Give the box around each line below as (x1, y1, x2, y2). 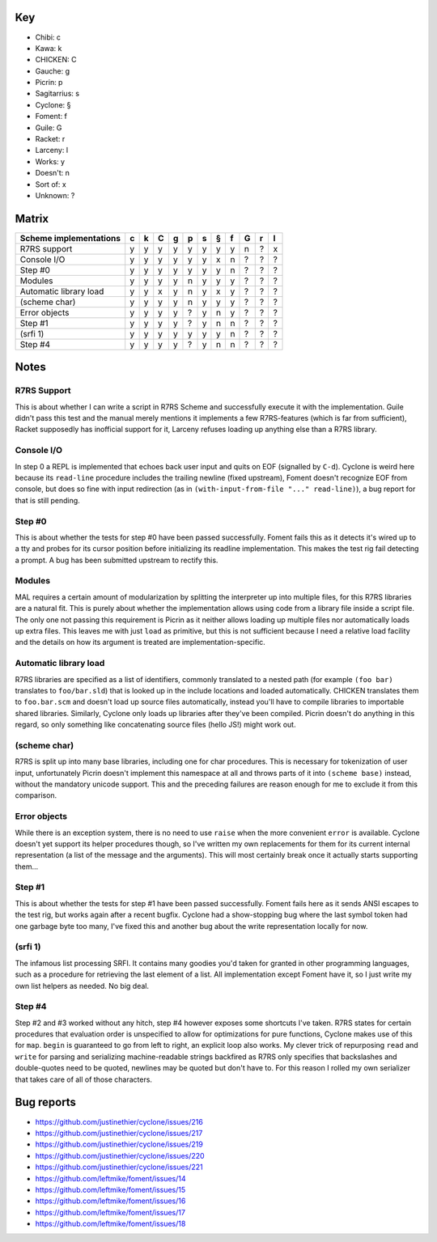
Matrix (15, 211, 49, 226)
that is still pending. (15, 495, 80, 505)
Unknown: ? (35, 190, 75, 200)
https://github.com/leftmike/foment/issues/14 (35, 1173, 186, 1183)
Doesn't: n (35, 168, 70, 178)
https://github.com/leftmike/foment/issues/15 (35, 1185, 186, 1194)
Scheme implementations (19, 232, 121, 244)
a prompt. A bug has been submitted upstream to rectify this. (15, 555, 218, 565)
